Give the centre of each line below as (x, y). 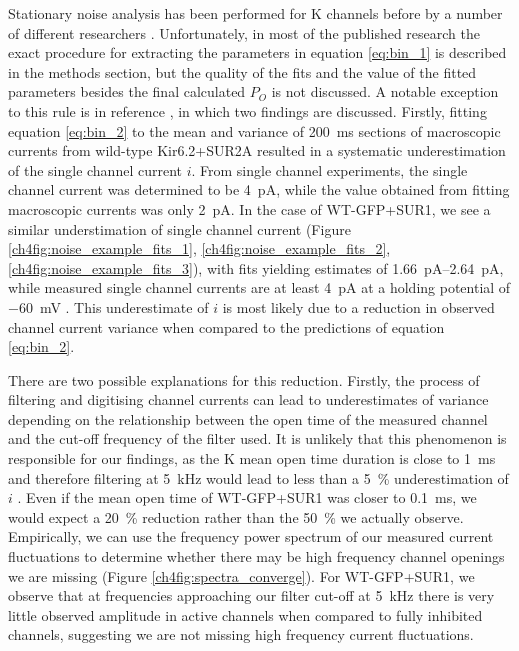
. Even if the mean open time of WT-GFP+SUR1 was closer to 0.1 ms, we (247, 497)
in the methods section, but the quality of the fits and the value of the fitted (242, 71)
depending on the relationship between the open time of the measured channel (248, 418)
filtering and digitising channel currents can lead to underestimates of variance (248, 399)
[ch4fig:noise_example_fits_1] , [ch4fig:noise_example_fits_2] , (199, 248)
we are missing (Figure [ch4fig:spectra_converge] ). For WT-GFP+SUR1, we (241, 575)
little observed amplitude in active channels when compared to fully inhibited (245, 614)
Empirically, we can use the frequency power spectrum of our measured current (251, 536)
